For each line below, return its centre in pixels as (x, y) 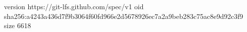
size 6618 (18, 25)
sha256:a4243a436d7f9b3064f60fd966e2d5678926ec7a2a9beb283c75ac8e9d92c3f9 (123, 16)
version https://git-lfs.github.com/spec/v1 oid (74, 6)
